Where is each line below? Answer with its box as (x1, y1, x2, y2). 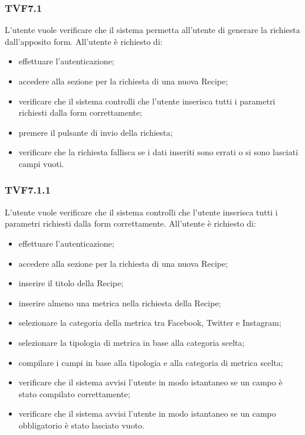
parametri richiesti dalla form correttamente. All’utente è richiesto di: (5, 217, 256, 230)
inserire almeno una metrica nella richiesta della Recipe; (18, 296, 221, 309)
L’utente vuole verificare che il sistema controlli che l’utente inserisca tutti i (5, 205, 278, 218)
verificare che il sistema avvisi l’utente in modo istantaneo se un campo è (18, 376, 283, 388)
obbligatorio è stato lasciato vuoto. (18, 418, 145, 431)
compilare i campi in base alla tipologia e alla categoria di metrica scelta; (18, 356, 283, 368)
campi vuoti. (18, 157, 64, 169)
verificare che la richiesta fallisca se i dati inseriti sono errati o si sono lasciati (18, 146, 299, 158)
